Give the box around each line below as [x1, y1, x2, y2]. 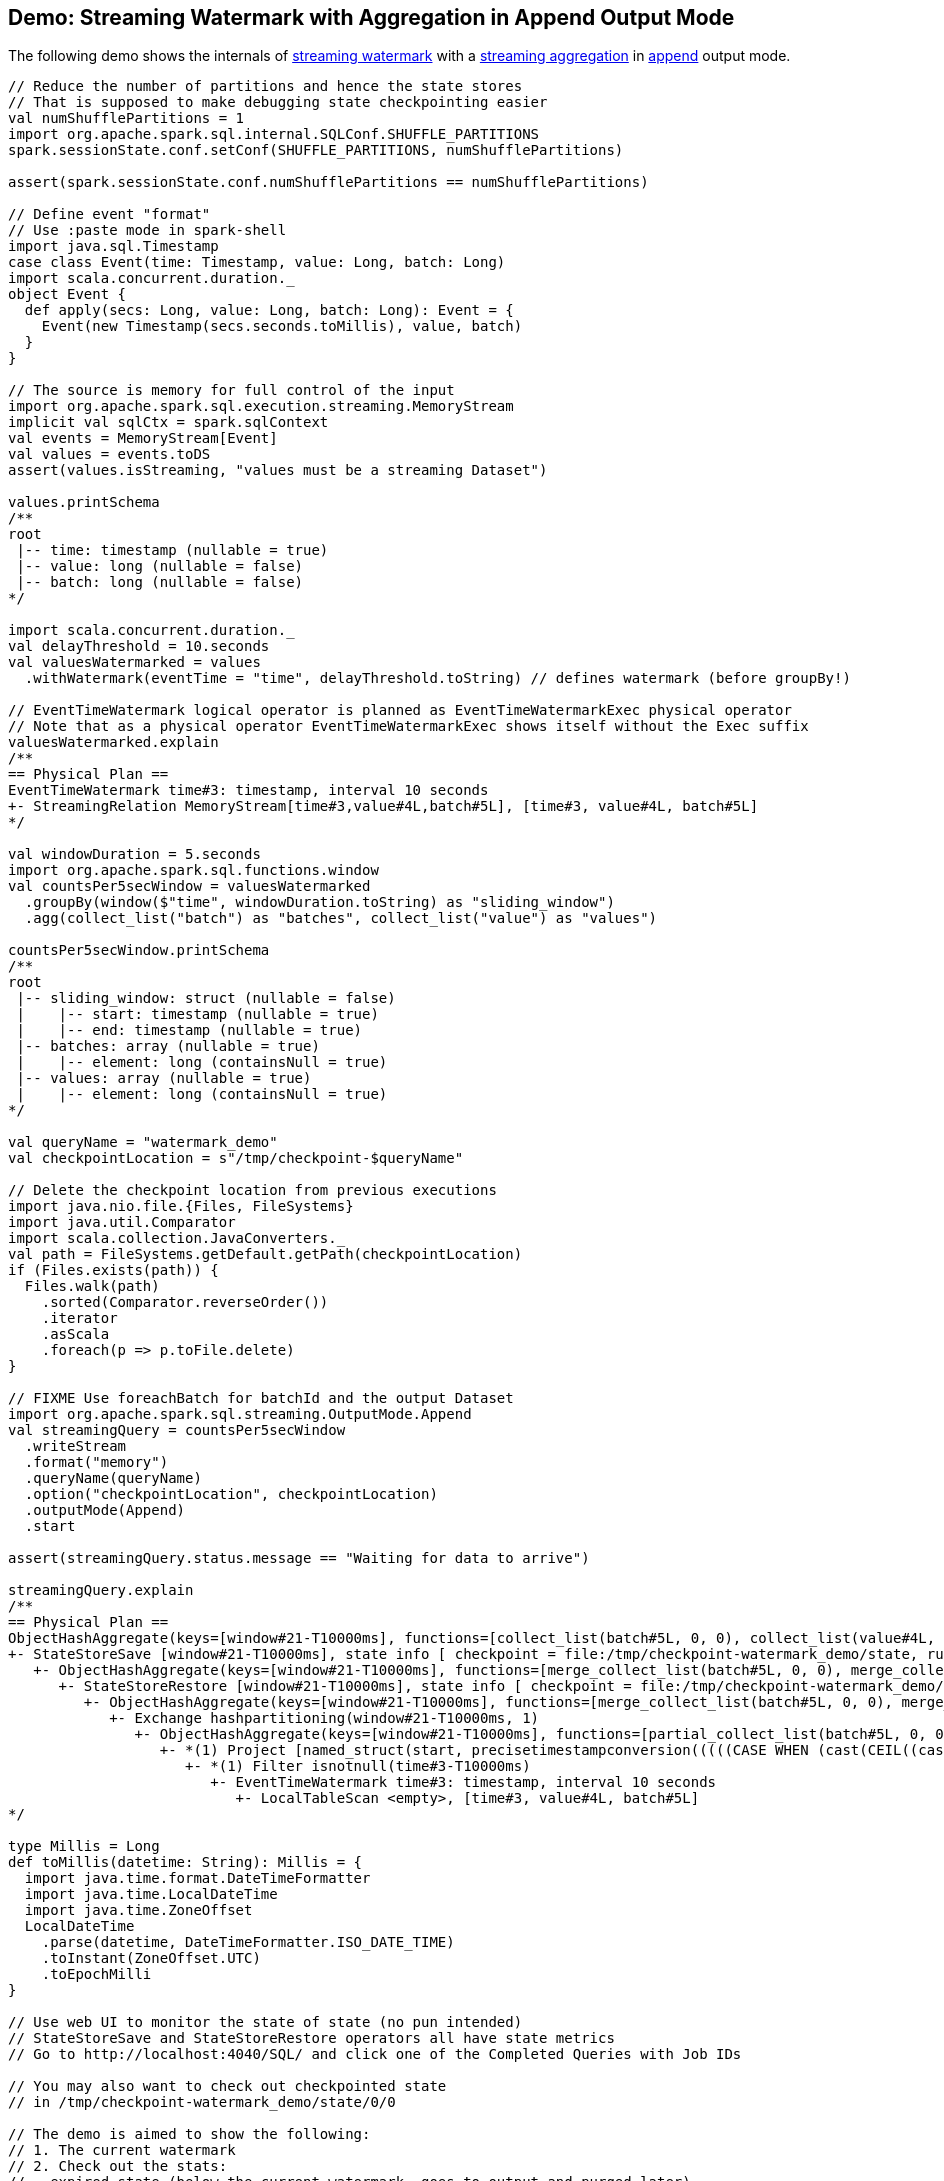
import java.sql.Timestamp [8, 238, 219, 255]
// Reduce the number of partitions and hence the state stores [8, 78, 523, 95]
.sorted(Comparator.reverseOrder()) [41, 1294, 329, 1311]
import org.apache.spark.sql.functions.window [8, 862, 379, 879]
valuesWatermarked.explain [8, 734, 219, 751]
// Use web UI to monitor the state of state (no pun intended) [8, 2014, 523, 2031]
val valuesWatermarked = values [8, 654, 261, 671]
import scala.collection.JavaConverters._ [8, 1230, 346, 1247]
